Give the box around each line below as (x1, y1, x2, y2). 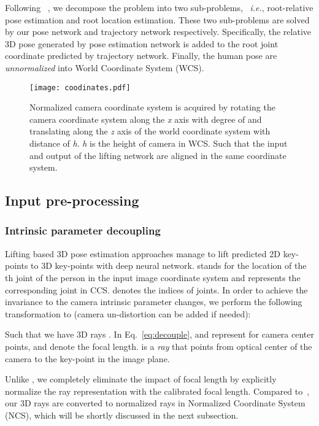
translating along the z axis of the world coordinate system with (29, 125, 271, 137)
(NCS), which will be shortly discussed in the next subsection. (5, 408, 239, 421)
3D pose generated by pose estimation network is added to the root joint (5, 37, 279, 50)
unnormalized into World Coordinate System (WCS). (5, 61, 204, 74)
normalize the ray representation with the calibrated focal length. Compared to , (5, 384, 310, 397)
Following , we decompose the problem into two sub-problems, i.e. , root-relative (5, 1, 313, 14)
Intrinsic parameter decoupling (5, 223, 161, 238)
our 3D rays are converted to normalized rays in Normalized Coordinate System (5, 397, 306, 409)
